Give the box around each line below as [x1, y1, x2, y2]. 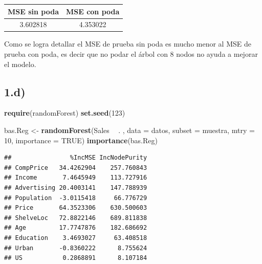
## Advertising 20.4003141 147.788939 [4, 184, 147, 191]
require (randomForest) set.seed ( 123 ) [4, 107, 125, 118]
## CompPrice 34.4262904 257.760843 [4, 164, 147, 171]
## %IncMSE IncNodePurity [4, 154, 147, 162]
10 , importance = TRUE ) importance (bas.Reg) [4, 135, 158, 145]
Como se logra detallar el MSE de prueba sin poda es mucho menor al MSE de [4, 38, 251, 49]
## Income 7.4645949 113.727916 [4, 174, 147, 182]
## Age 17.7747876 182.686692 [4, 224, 147, 232]
